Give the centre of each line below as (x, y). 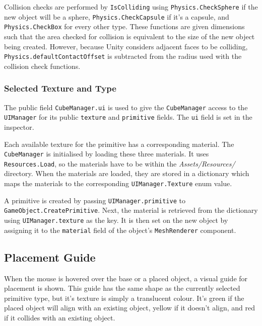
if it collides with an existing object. (60, 317)
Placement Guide (50, 257)
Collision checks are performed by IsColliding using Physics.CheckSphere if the (131, 7)
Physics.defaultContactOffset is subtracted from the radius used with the (123, 56)
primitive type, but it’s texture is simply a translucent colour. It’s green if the (124, 298)
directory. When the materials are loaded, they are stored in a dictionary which (127, 173)
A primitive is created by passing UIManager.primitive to (95, 200)
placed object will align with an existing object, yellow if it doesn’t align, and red (130, 308)
